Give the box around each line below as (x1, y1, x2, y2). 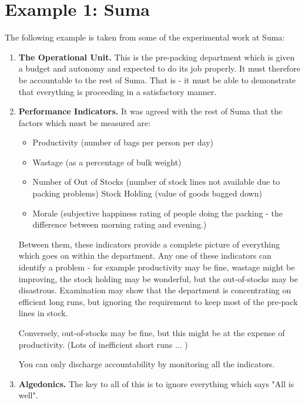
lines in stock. (18, 307, 68, 319)
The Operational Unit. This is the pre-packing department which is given (18, 50, 295, 63)
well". (18, 389, 38, 401)
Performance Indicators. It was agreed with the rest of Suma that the (18, 105, 283, 117)
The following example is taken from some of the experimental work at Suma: (5, 31, 285, 43)
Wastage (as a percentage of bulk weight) (32, 155, 182, 168)
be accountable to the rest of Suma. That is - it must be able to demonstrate (18, 73, 296, 86)
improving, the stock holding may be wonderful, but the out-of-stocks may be (18, 272, 298, 285)
